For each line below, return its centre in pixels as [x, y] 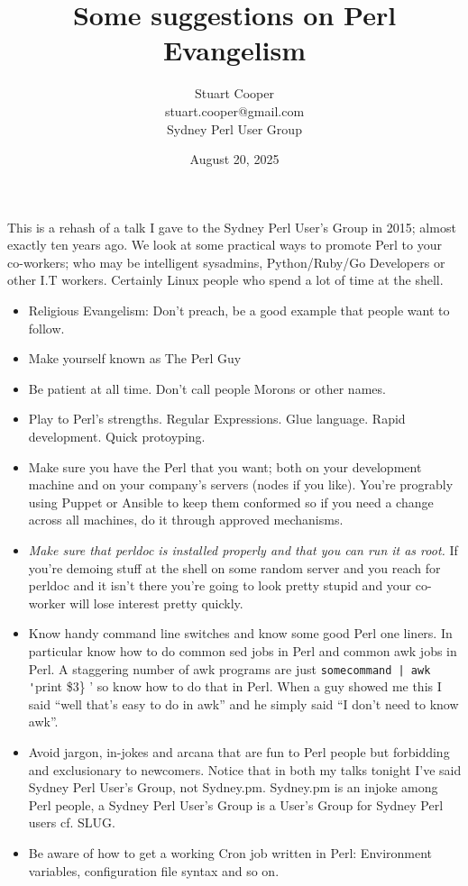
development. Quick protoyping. [117, 437]
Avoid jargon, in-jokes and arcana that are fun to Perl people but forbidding [239, 752]
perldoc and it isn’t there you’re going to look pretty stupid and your [220, 585]
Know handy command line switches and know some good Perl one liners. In [240, 633]
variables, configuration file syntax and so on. [154, 870]
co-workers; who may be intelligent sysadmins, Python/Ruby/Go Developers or [226, 262]
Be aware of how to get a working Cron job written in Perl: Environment [230, 853]
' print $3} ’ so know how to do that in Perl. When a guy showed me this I [235, 686]
